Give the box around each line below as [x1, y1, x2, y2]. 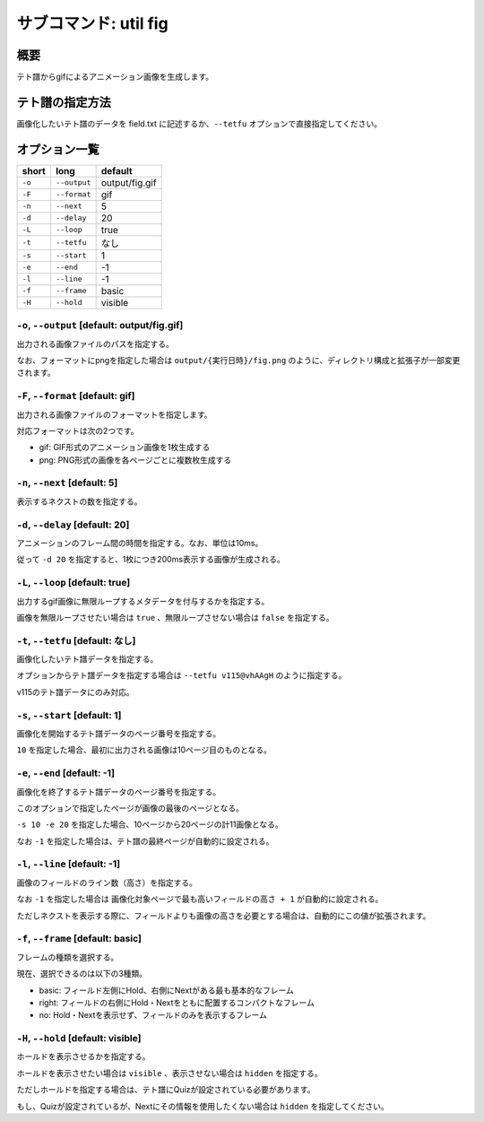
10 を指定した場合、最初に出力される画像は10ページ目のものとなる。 [16, 744, 272, 755]
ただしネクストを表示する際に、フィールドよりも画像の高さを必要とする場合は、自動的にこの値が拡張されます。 [16, 910, 431, 921]
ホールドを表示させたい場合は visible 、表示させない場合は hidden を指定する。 [16, 1067, 323, 1078]
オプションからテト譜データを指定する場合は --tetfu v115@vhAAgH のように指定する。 [16, 670, 347, 681]
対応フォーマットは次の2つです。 [16, 425, 139, 436]
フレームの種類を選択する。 [16, 952, 119, 962]
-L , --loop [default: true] [16, 577, 131, 589]
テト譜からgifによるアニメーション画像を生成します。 [16, 72, 214, 83]
